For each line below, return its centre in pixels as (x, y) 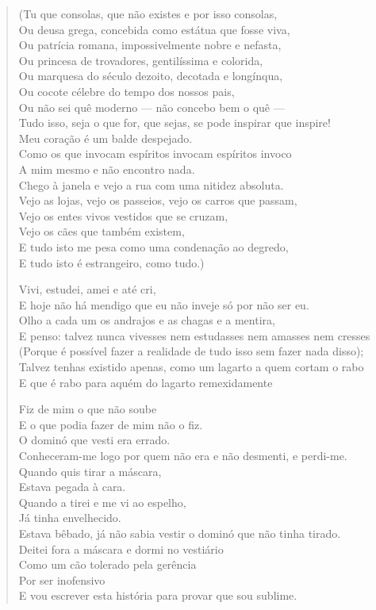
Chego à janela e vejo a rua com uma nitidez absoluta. (151, 184)
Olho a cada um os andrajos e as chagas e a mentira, (147, 320)
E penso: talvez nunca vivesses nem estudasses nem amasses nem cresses (194, 335)
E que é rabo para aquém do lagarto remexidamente (146, 382)
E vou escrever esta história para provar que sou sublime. (158, 595)
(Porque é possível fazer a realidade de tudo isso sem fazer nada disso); (191, 351)
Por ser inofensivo (62, 579)
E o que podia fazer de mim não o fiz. (111, 424)
